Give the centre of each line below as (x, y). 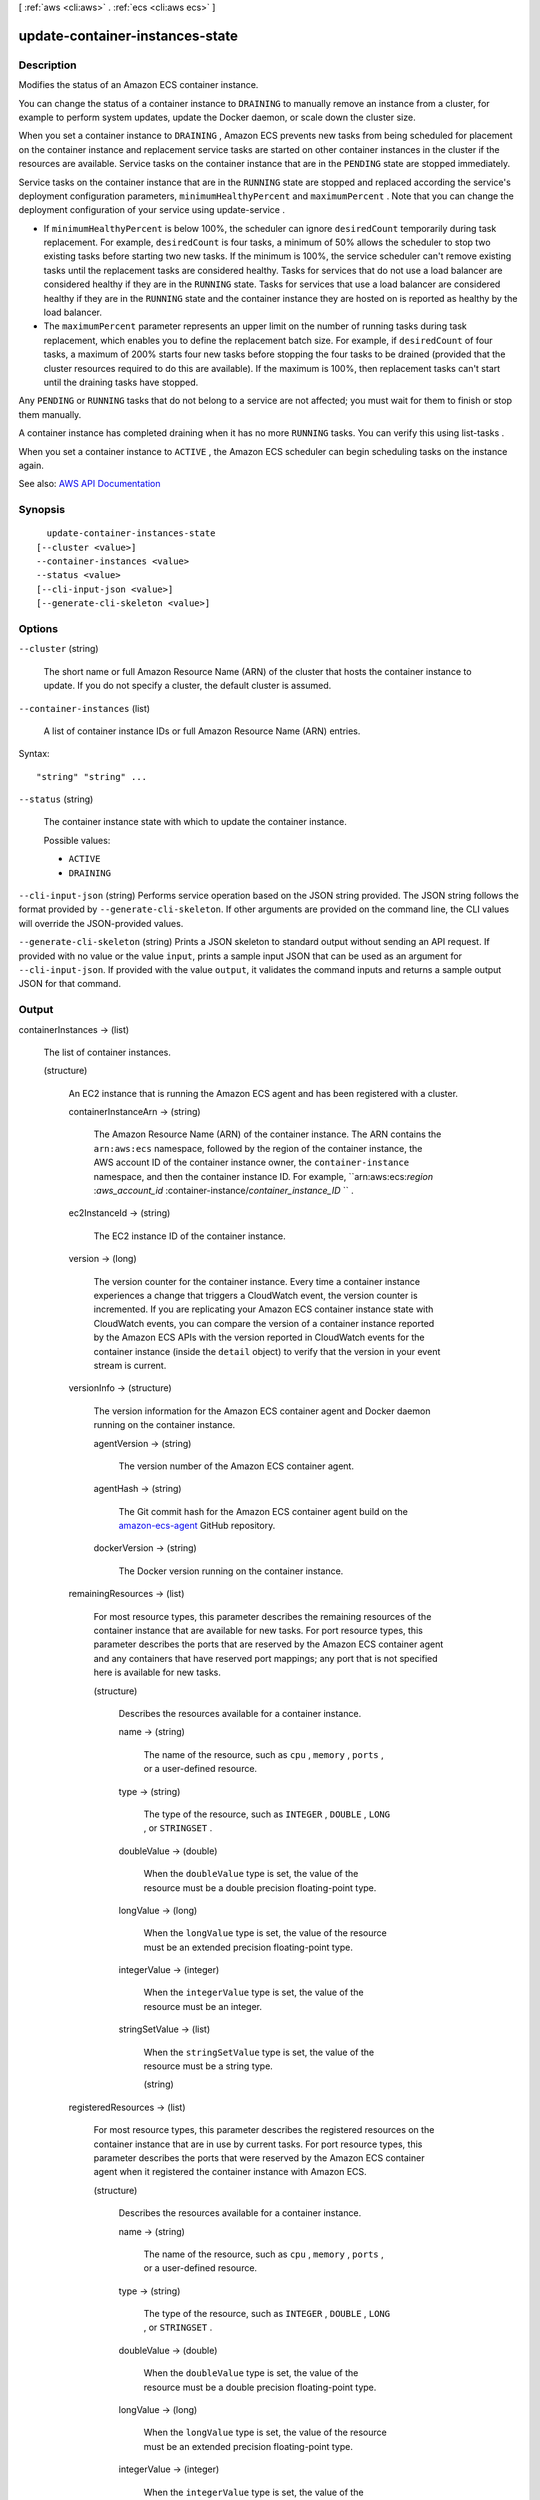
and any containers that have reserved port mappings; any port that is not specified (266, 1658)
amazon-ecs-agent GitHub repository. (197, 1526)
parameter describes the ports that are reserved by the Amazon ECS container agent (268, 1644)
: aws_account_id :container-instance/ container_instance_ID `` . (223, 1191)
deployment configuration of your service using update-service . (151, 210)
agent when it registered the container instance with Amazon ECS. (230, 2172)
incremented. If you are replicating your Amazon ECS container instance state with (263, 1309)
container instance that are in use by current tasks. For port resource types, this (258, 2144)
